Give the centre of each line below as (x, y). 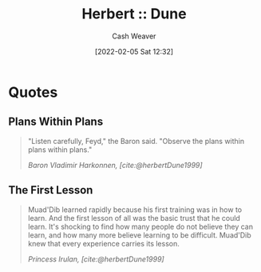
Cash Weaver (134, 36)
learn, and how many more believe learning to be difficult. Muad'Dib (139, 235)
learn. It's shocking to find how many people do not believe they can (140, 226)
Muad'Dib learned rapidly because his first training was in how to (134, 210)
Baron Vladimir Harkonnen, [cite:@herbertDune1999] (115, 165)
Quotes (33, 92)
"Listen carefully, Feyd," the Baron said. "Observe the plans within (136, 141)
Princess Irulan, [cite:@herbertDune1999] (96, 259)
